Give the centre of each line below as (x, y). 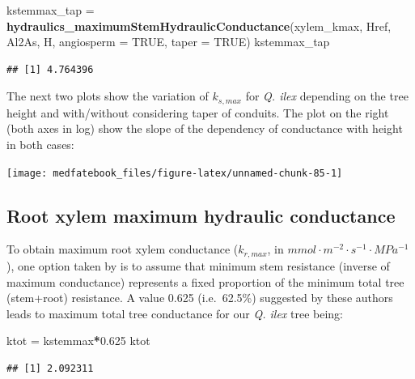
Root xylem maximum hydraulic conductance (201, 215)
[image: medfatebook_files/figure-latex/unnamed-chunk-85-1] (175, 173)
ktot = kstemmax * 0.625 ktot (78, 341)
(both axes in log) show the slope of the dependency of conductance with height (205, 128)
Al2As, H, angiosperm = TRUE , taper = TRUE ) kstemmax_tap (168, 42)
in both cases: (40, 145)
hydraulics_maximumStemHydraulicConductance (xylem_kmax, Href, (199, 26)
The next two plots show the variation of (108, 96)
